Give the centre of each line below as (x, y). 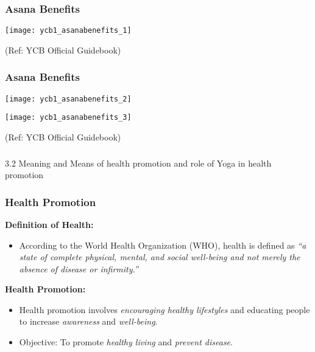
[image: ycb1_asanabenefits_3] (68, 118)
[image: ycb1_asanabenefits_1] (68, 31)
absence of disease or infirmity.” (79, 268)
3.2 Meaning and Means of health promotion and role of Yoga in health (138, 163)
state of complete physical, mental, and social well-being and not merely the (160, 257)
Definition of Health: (49, 224)
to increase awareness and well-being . (88, 321)
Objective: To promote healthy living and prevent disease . (126, 342)
